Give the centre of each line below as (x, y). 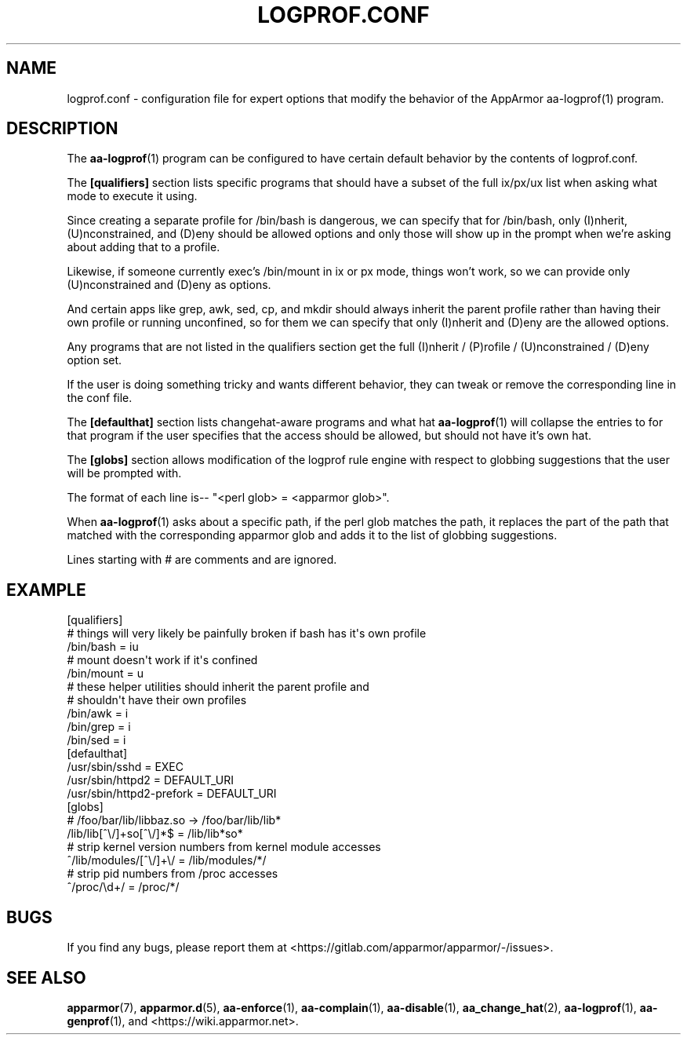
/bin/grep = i (99, 727)
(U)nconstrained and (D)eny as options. (169, 285)
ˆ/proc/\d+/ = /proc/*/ (123, 887)
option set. (95, 360)
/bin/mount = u (105, 674)
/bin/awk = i (98, 714)
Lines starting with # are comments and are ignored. (202, 560)
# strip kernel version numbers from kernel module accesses (224, 847)
